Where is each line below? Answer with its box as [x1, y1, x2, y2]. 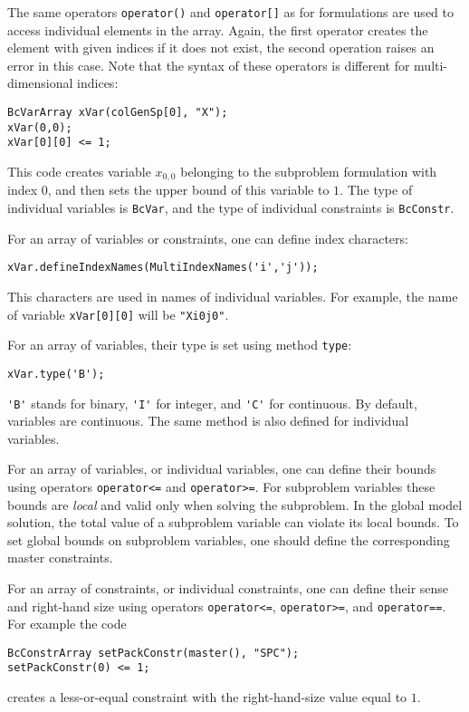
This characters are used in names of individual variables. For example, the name [7, 286, 458, 305]
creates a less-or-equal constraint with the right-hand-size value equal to [7, 688, 407, 707]
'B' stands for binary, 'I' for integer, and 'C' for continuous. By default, [7, 393, 417, 412]
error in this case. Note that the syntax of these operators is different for [7, 55, 410, 74]
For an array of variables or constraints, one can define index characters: [7, 228, 408, 247]
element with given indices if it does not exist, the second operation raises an [7, 38, 435, 57]
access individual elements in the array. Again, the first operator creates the [7, 20, 428, 39]
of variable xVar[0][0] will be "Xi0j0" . [7, 304, 229, 323]
